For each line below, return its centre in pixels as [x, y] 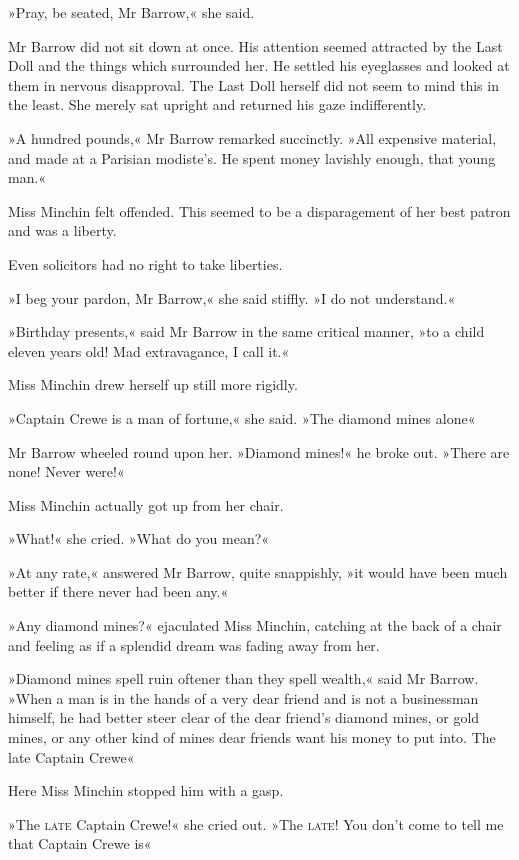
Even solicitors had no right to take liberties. [145, 263]
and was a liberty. [62, 230]
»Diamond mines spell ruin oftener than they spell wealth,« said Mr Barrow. [243, 678]
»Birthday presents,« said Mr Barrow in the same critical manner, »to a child [246, 331]
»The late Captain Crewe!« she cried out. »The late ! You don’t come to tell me [256, 823]
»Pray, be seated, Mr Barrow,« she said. [131, 12]
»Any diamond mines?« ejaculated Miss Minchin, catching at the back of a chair [255, 625]
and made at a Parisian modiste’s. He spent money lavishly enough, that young [252, 157]
